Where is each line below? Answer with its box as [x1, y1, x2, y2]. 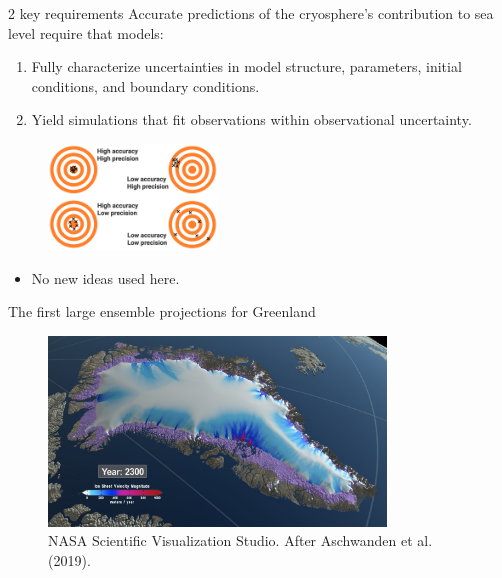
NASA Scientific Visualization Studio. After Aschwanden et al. [48, 530, 433, 551]
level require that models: [8, 22, 164, 43]
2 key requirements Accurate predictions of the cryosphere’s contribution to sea [8, 3, 494, 23]
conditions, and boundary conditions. [31, 75, 260, 96]
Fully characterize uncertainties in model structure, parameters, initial [31, 56, 462, 77]
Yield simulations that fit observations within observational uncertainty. [31, 109, 472, 130]
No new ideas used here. [31, 267, 180, 288]
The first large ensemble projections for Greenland [8, 301, 316, 322]
